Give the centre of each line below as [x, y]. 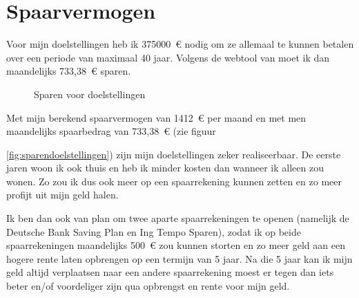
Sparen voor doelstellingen [90, 94]
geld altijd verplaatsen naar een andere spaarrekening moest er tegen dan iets [170, 272]
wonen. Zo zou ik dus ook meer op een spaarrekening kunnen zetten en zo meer [174, 181]
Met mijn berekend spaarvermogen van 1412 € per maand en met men [156, 117]
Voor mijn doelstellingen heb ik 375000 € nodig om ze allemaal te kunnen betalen [180, 44]
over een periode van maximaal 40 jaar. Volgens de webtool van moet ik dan [168, 57]
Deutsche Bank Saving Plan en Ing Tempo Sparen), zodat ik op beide [154, 231]
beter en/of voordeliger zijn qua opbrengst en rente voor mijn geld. [148, 286]
